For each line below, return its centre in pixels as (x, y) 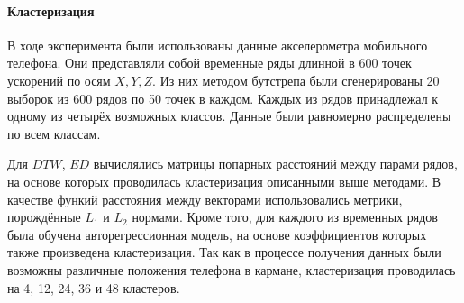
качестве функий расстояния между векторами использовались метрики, (205, 199)
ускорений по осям (59, 80)
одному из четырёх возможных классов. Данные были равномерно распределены (229, 116)
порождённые (44, 217)
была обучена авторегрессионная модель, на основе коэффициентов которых (217, 234)
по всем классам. (54, 133)
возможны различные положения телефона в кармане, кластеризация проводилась (232, 269)
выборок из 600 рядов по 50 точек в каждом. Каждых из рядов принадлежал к (223, 98)
